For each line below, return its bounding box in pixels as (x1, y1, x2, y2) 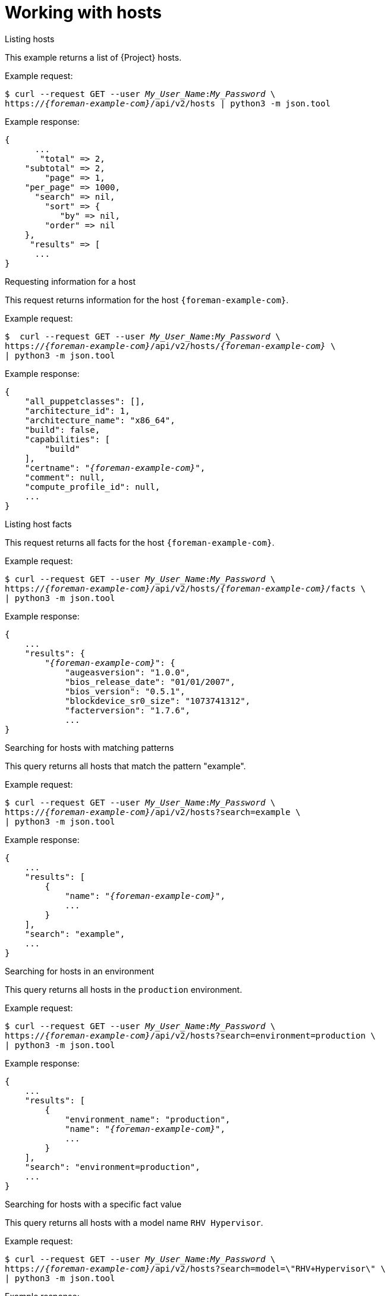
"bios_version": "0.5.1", (65, 686, 185, 696)
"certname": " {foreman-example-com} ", (24, 463, 206, 473)
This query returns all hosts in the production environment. (5, 984, 243, 995)
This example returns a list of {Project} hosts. (5, 52, 182, 62)
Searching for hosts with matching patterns (5, 742, 174, 753)
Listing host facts (5, 518, 72, 529)
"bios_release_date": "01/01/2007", (65, 677, 235, 687)
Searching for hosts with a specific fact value (5, 1199, 182, 1209)
